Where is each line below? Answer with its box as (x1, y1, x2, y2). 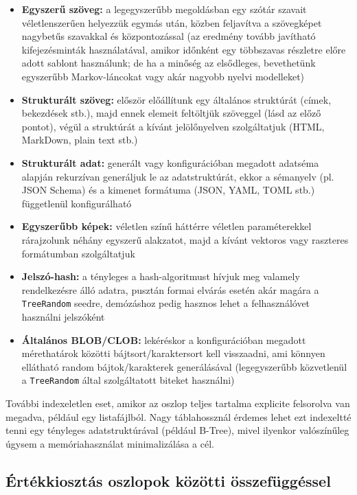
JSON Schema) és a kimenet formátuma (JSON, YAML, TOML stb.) (21, 183, 315, 197)
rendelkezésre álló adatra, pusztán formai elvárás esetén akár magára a (21, 282, 319, 297)
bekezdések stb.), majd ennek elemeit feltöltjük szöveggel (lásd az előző (21, 106, 321, 120)
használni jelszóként (21, 309, 105, 323)
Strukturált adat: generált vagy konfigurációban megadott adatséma (21, 155, 319, 170)
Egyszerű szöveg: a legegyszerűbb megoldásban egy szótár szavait (21, 2, 307, 16)
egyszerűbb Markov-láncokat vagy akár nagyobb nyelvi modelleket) (21, 69, 305, 83)
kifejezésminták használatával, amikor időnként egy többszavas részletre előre (21, 42, 346, 56)
